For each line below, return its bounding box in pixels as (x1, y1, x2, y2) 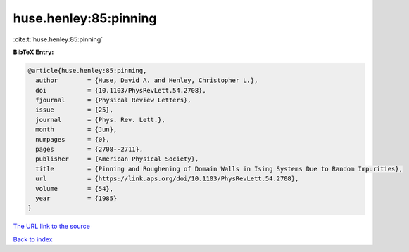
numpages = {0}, (35, 135, 111, 143)
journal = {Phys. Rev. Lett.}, (35, 116, 165, 124)
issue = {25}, (35, 106, 114, 114)
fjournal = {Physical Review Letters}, (35, 96, 191, 105)
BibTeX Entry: (13, 48, 54, 56)
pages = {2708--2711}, (35, 145, 144, 154)
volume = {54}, (35, 185, 114, 192)
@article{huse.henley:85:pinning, (27, 67, 147, 74)
